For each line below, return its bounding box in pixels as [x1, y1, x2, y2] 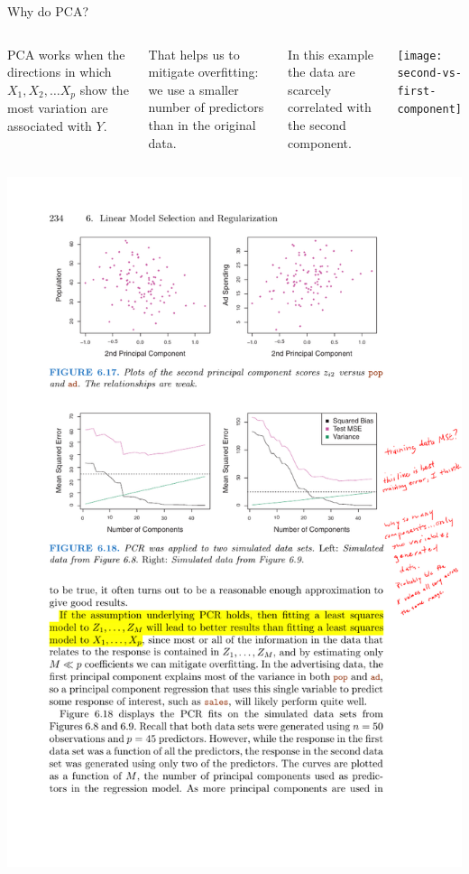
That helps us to [148, 44, 240, 63]
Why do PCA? [7, 2, 89, 20]
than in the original [148, 115, 256, 134]
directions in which [7, 62, 112, 81]
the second [288, 115, 346, 134]
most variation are [7, 98, 108, 117]
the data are [288, 62, 355, 81]
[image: [397, 49, 443, 62]
